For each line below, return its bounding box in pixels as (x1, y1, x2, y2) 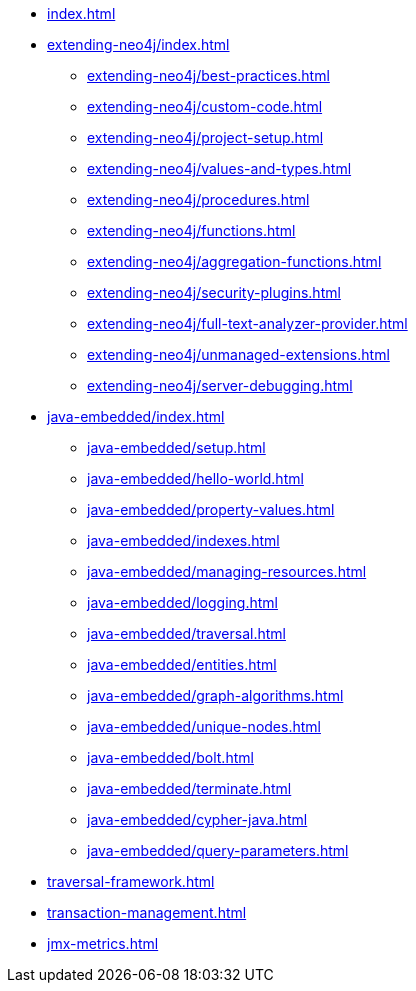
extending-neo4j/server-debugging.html (87, 377, 353, 394)
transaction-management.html (47, 904, 247, 921)
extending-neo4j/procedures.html (87, 191, 310, 208)
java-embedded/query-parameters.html (87, 842, 349, 859)
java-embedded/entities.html (87, 656, 277, 673)
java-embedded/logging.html (87, 594, 278, 611)
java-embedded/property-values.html (87, 501, 335, 518)
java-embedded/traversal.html (87, 625, 286, 642)
